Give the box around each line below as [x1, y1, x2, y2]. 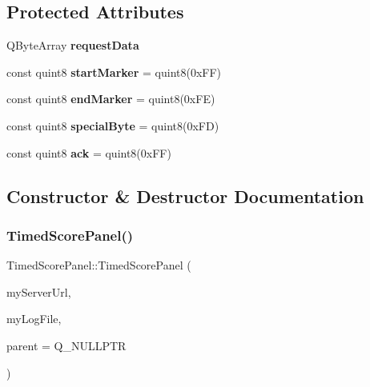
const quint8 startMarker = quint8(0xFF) [6, 63, 222, 80]
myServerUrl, [6, 283, 71, 300]
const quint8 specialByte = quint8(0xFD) [6, 117, 219, 134]
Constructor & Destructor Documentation [6, 183, 364, 208]
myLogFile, [6, 310, 62, 327]
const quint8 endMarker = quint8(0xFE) [6, 90, 215, 107]
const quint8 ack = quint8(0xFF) [6, 144, 171, 161]
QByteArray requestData [6, 37, 139, 54]
